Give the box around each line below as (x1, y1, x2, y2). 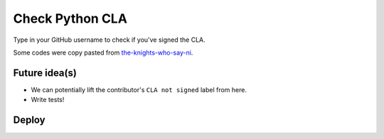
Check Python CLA (13, 11, 128, 26)
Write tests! (31, 96, 65, 104)
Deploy (13, 114, 46, 126)
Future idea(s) (13, 67, 78, 79)
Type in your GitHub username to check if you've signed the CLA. (13, 35, 206, 44)
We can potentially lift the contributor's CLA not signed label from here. (31, 85, 247, 94)
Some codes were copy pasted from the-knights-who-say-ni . (13, 48, 193, 57)
